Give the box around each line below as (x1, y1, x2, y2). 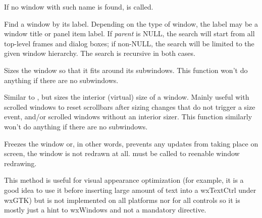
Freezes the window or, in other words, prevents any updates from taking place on (4, 138, 258, 149)
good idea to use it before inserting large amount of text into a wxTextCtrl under (4, 184, 256, 195)
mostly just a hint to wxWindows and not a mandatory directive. (4, 204, 206, 215)
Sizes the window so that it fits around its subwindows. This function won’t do (4, 64, 248, 75)
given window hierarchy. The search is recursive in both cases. (4, 48, 195, 58)
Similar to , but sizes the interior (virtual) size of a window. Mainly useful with (4, 92, 249, 102)
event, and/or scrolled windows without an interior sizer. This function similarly (4, 111, 252, 122)
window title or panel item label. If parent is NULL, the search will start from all (4, 28, 255, 39)
